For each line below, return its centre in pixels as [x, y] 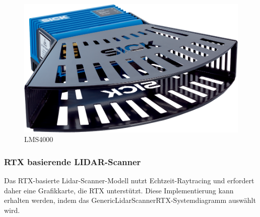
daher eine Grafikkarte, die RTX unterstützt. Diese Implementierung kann [119, 190]
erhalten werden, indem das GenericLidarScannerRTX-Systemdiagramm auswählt [130, 200]
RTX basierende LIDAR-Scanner [73, 161]
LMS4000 [39, 139]
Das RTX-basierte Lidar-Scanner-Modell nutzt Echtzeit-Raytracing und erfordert [129, 180]
